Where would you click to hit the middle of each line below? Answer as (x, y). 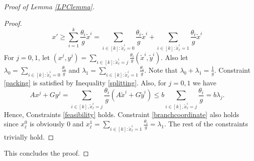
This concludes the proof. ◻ (46, 153)
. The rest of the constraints (206, 124)
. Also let (174, 57)
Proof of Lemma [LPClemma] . (49, 6)
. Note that (161, 70)
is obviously (47, 124)
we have (205, 83)
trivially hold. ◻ (29, 136)
